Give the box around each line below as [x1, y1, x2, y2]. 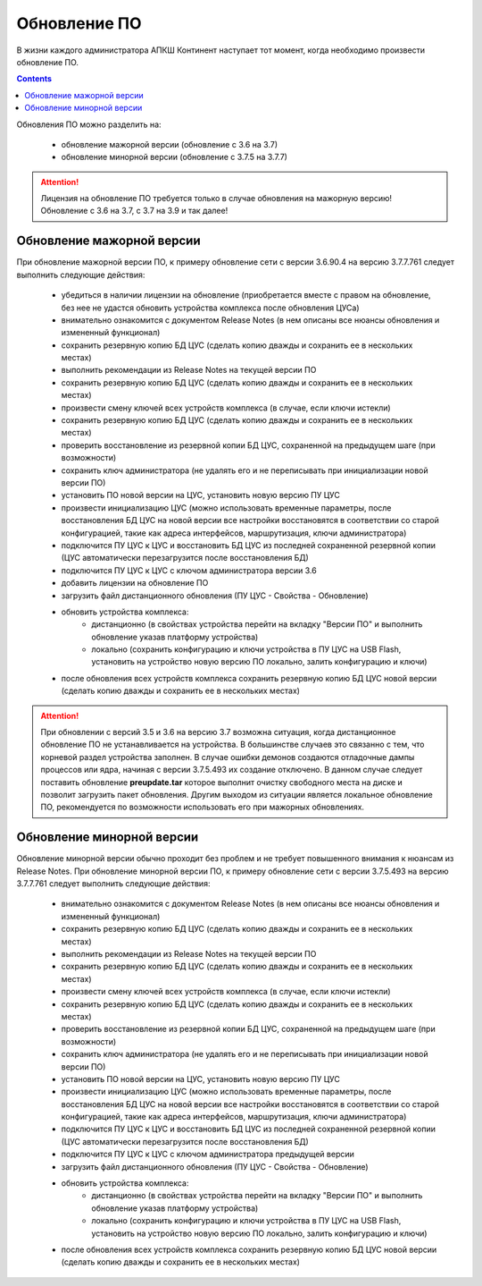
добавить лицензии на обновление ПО [61, 578, 209, 588]
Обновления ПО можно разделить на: [16, 119, 162, 130]
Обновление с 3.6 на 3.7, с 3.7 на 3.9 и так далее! [40, 206, 229, 216]
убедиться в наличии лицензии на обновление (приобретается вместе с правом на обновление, [61, 290, 432, 300]
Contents [16, 73, 53, 84]
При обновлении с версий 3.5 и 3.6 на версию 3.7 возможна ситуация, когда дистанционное [40, 727, 396, 738]
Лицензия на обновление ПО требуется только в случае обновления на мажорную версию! [40, 193, 393, 204]
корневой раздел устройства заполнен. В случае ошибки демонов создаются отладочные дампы [40, 751, 415, 762]
